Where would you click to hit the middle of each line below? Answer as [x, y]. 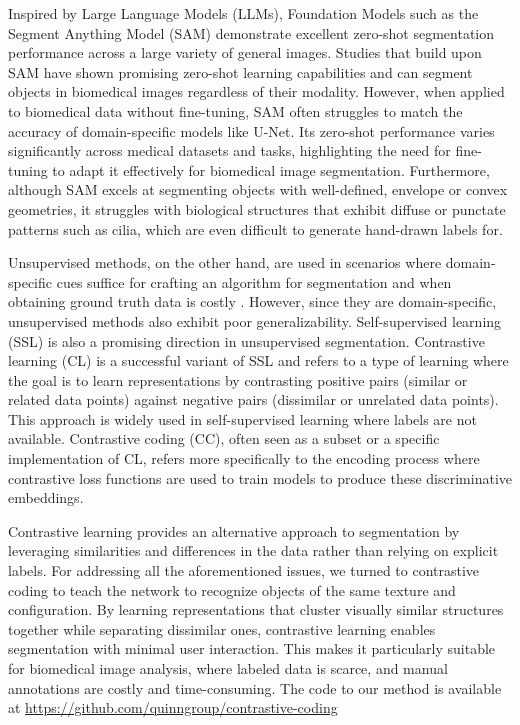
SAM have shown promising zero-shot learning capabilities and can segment [240, 71]
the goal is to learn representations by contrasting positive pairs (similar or [238, 379]
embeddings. [46, 497]
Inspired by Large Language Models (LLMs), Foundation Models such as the [243, 13]
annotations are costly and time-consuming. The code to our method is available [255, 687]
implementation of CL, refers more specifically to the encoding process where [244, 458]
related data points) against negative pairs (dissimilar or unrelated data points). [253, 399]
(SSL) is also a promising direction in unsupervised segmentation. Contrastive [246, 340]
